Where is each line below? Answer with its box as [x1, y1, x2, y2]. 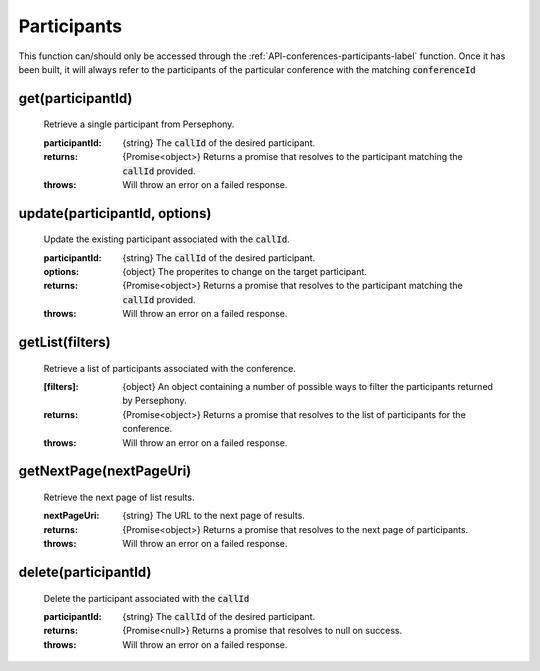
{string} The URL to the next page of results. [122, 510, 305, 522]
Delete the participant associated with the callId [43, 592, 250, 604]
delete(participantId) [18, 564, 152, 581]
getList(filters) [18, 334, 111, 351]
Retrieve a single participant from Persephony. [43, 118, 235, 130]
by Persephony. [122, 395, 187, 407]
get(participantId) [18, 90, 133, 107]
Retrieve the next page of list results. [43, 491, 195, 504]
